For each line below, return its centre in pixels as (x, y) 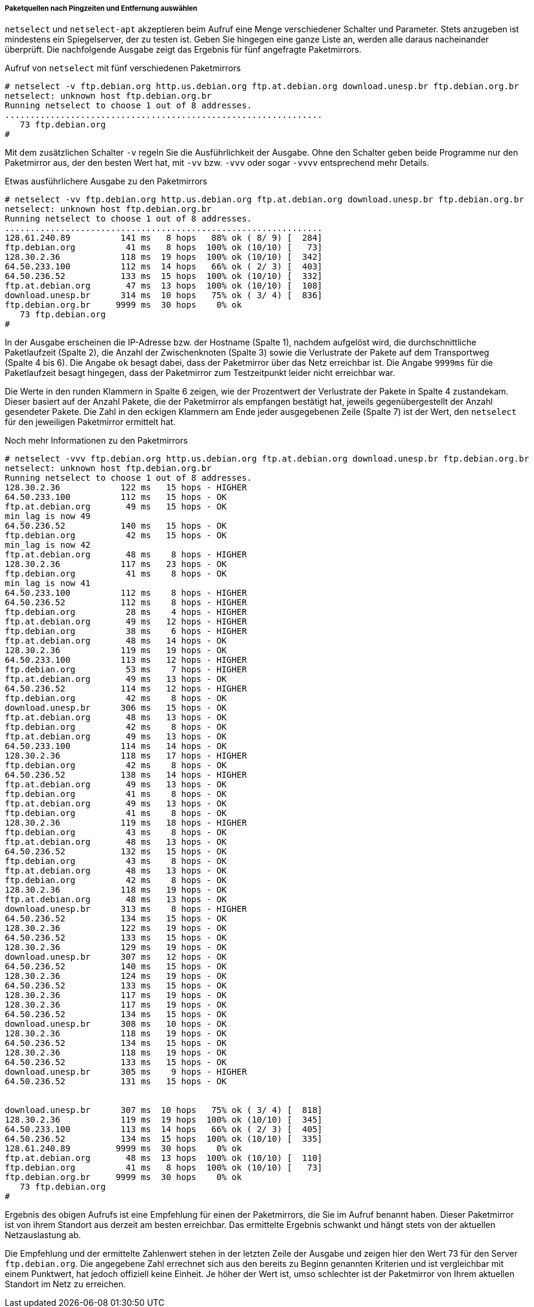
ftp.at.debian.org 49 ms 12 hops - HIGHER (126, 622)
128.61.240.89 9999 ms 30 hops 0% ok (123, 1149)
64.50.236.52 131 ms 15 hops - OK (116, 1082)
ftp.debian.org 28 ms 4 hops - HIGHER (126, 612)
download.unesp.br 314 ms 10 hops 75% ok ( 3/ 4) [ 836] (164, 295)
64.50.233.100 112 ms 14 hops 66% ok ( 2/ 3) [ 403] (164, 267)
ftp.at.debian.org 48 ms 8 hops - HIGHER (126, 555)
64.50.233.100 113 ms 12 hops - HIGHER (126, 660)
